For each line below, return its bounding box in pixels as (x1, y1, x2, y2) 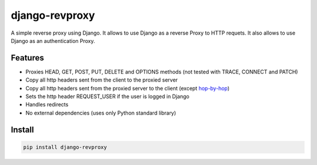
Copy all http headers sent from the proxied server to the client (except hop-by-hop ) (25, 85, 230, 92)
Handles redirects (25, 101, 69, 108)
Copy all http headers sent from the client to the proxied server (25, 76, 178, 83)
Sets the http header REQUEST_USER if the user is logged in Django (25, 93, 190, 100)
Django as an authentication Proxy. (11, 37, 95, 44)
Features (11, 53, 44, 63)
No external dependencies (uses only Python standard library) (25, 109, 176, 116)
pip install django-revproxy (23, 144, 107, 150)
